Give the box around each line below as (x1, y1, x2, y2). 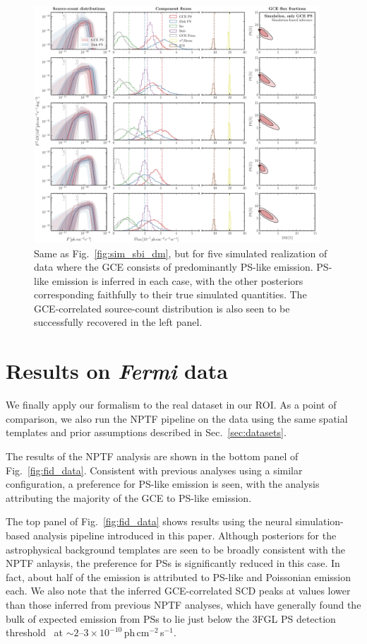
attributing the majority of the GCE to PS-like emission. (6, 490, 252, 505)
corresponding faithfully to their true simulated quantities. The (34, 287, 307, 302)
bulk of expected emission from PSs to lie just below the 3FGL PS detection (6, 611, 336, 626)
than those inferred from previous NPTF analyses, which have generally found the (6, 597, 361, 611)
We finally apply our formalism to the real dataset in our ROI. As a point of (6, 397, 337, 412)
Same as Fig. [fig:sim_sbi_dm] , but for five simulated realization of (34, 245, 327, 260)
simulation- (295, 514, 344, 529)
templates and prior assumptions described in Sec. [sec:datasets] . (6, 425, 287, 440)
